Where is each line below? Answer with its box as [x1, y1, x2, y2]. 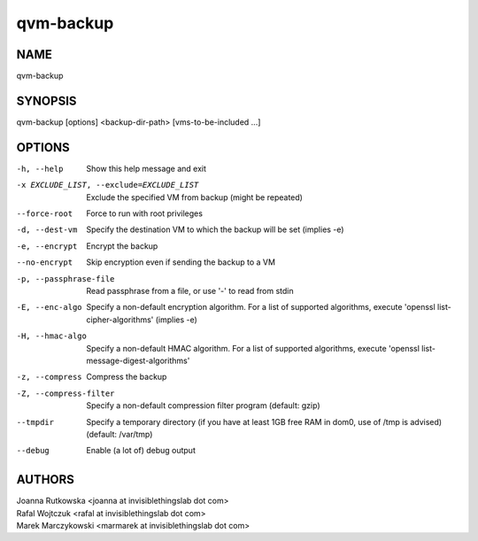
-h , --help [16, 164, 64, 174]
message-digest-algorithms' [86, 355, 190, 366]
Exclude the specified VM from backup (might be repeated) [86, 191, 303, 203]
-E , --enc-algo [16, 302, 83, 313]
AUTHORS [16, 472, 75, 487]
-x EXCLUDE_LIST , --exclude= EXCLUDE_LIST [16, 180, 199, 190]
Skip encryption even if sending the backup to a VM [86, 257, 276, 267]
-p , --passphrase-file [16, 274, 115, 283]
